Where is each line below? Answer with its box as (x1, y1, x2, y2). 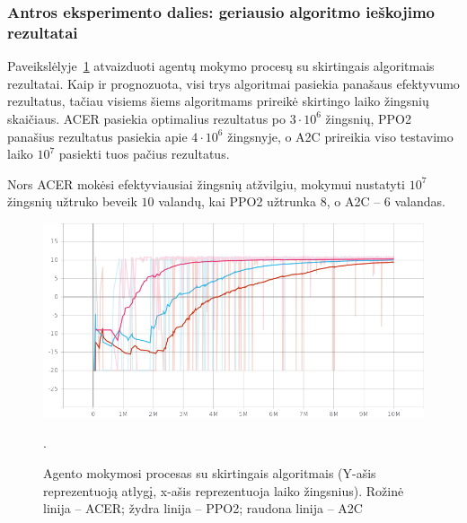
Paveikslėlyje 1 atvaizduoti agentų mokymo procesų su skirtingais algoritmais (7, 57, 435, 75)
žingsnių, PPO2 (325, 109, 411, 127)
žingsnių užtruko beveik (7, 192, 137, 211)
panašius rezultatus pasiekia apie (7, 126, 188, 145)
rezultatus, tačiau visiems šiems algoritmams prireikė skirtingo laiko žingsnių (7, 92, 429, 110)
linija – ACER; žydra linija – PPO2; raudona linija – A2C (43, 499, 363, 518)
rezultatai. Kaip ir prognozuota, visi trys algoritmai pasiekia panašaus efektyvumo (7, 74, 460, 92)
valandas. (394, 192, 445, 211)
